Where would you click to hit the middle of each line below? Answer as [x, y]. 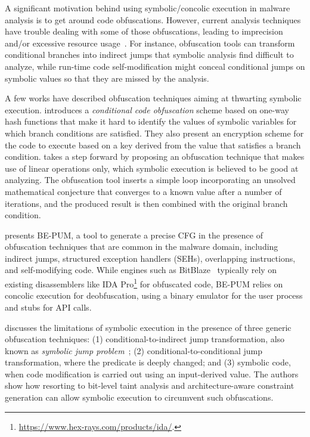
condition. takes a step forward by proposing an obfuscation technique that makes [155, 156]
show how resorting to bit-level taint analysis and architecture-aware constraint [150, 385]
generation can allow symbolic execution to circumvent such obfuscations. [139, 397]
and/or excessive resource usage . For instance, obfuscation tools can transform [150, 43]
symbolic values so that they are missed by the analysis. [107, 78]
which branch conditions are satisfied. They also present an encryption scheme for [154, 133]
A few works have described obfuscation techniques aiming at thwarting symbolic [153, 98]
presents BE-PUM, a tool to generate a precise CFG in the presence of [134, 235]
